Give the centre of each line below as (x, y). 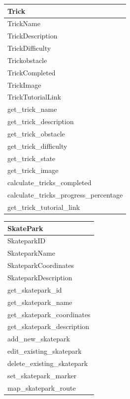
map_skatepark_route (42, 387)
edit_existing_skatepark (45, 351)
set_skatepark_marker (42, 375)
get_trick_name (32, 109)
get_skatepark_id (35, 289)
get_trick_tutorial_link (44, 207)
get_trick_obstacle (36, 133)
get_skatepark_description (48, 326)
